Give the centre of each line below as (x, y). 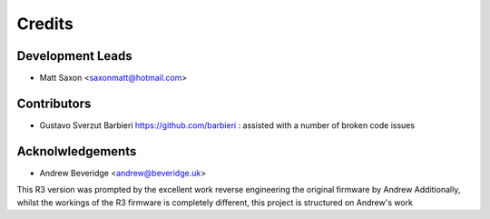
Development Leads (75, 56)
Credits (45, 24)
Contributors (54, 103)
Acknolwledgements (77, 151)
